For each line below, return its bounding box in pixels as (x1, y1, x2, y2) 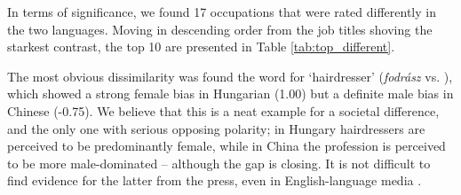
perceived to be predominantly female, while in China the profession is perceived (7, 136, 446, 155)
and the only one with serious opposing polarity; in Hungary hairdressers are (7, 119, 425, 137)
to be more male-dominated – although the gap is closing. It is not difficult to (7, 153, 431, 172)
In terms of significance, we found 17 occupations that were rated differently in (7, 3, 436, 20)
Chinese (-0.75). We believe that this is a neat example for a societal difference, (7, 101, 440, 120)
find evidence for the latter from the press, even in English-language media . (7, 171, 422, 190)
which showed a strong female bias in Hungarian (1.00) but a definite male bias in (7, 84, 454, 103)
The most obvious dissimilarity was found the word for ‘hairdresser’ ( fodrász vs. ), (7, 66, 453, 85)
